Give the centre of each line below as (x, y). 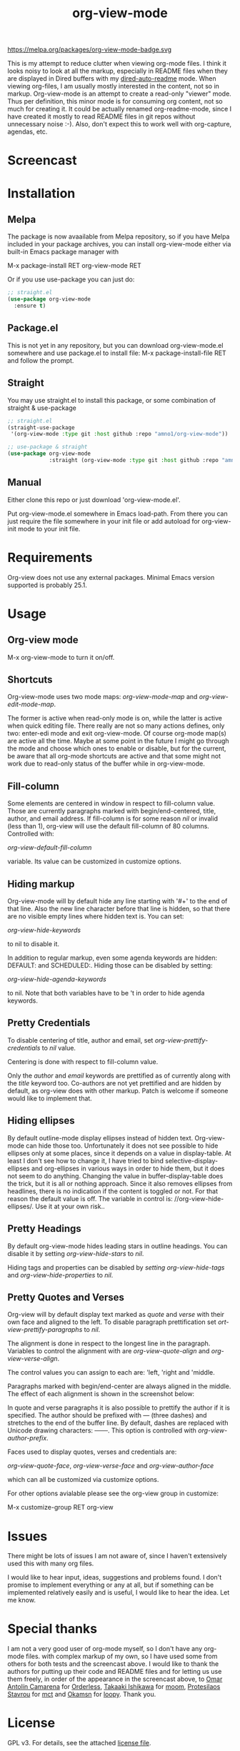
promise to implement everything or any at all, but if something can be (111, 1585)
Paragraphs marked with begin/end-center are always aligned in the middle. (119, 1386)
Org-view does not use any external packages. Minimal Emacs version (111, 577)
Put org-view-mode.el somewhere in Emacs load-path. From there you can (117, 513)
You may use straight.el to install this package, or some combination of (112, 400)
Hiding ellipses (41, 1121)
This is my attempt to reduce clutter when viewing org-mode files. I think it (117, 64)
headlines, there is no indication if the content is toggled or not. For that (113, 1191)
